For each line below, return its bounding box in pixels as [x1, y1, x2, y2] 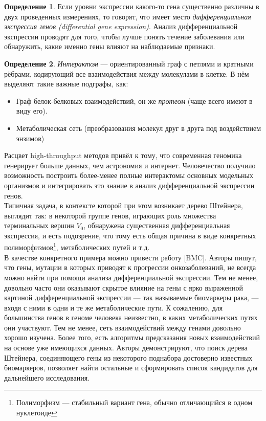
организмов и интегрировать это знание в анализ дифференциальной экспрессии [4, 180, 255, 190]
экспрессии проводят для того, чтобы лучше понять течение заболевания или [4, 31, 245, 41]
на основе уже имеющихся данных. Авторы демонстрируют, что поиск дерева [4, 342, 248, 353]
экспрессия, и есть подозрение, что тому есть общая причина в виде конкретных [4, 230, 256, 240]
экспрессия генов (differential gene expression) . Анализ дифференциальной [4, 21, 238, 32]
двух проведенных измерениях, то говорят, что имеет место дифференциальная [4, 11, 251, 21]
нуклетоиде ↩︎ [16, 407, 57, 418]
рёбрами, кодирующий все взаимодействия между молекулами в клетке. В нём [4, 68, 249, 79]
